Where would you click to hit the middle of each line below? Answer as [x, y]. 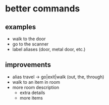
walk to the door [29, 39]
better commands [43, 9]
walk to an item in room [36, 82]
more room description [36, 87]
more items [31, 98]
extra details [32, 93]
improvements [28, 65]
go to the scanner [30, 44]
